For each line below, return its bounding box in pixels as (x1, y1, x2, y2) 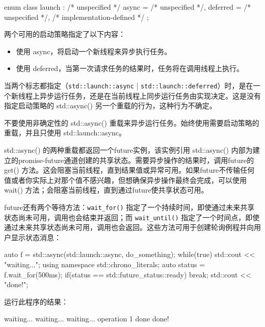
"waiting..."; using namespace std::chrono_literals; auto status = (4, 259, 205, 270)
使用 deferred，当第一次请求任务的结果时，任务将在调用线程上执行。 (16, 63, 244, 74)
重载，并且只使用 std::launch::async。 (4, 127, 126, 138)
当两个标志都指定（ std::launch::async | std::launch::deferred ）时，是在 (4, 80, 253, 90)
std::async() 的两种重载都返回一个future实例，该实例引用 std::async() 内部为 (4, 145, 253, 155)
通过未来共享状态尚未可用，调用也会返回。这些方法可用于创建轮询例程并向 (4, 222, 254, 232)
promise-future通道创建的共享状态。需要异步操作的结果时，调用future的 (18, 154, 254, 165)
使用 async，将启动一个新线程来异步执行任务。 (16, 45, 172, 56)
